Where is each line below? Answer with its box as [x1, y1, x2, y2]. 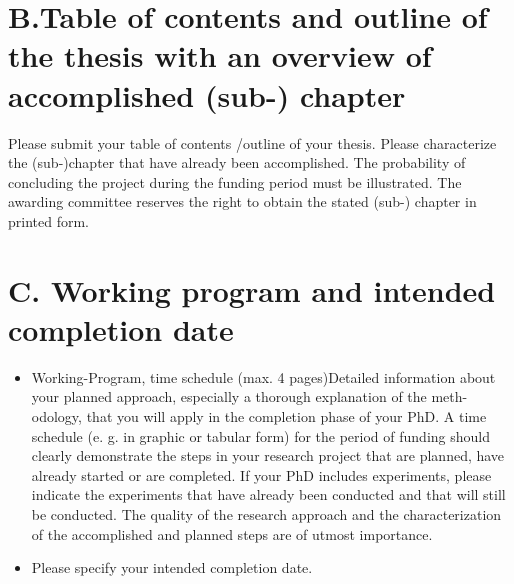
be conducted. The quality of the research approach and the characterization [31, 503, 502, 524]
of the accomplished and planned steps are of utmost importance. [31, 523, 433, 544]
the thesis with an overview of [8, 35, 432, 76]
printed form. [8, 210, 89, 231]
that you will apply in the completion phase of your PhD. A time [86, 405, 487, 426]
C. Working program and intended [8, 269, 496, 310]
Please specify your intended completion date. [31, 557, 313, 578]
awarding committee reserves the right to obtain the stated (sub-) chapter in [8, 191, 477, 212]
